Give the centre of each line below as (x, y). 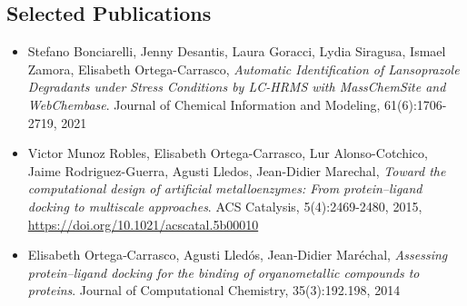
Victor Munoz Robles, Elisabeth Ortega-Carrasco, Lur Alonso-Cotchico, (228, 153)
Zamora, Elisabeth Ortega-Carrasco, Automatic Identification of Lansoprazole (243, 69)
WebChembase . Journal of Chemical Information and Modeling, (204, 104)
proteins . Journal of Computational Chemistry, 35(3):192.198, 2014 (214, 290)
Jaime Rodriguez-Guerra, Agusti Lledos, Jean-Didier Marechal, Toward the (237, 170)
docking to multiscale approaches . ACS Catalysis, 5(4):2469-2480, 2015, (225, 206)
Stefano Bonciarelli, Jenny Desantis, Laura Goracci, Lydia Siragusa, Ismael (237, 51)
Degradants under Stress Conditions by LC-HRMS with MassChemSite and (237, 87)
